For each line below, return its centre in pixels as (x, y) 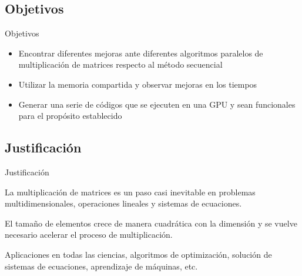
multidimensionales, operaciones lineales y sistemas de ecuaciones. (123, 203)
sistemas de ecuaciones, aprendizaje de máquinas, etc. (101, 266)
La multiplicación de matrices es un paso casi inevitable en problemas (130, 192)
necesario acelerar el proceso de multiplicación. (89, 235)
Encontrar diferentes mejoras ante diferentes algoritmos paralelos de (141, 53)
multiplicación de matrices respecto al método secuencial (120, 64)
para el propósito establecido (70, 116)
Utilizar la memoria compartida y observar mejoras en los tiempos (138, 84)
